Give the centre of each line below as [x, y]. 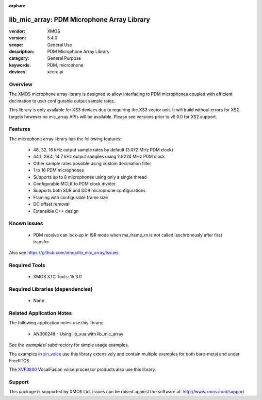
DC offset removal [51, 204]
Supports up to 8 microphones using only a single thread [90, 177]
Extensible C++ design [56, 211]
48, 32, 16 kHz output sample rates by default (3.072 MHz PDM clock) [103, 150]
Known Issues [26, 223]
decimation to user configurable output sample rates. [62, 101]
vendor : [17, 31]
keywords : [20, 65]
